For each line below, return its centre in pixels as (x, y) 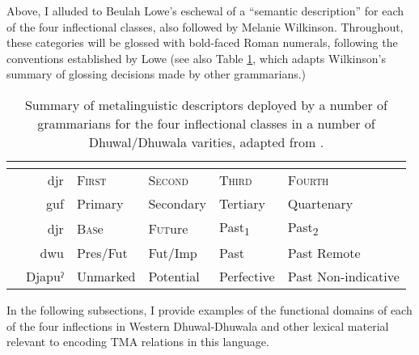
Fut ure (168, 228)
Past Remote (324, 253)
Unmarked (106, 277)
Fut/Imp (173, 253)
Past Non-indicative (343, 277)
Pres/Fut (102, 253)
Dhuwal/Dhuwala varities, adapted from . (206, 142)
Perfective (247, 277)
